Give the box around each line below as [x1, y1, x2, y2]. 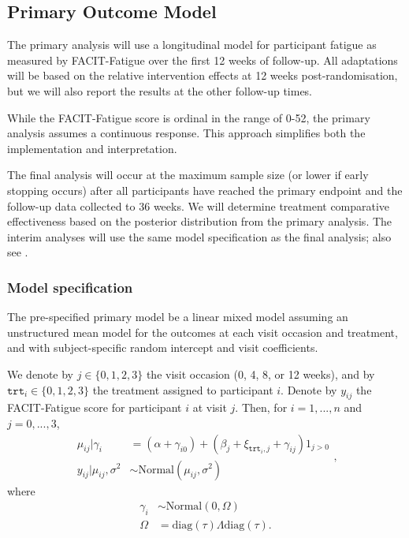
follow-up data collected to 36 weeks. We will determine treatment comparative [7, 197, 390, 214]
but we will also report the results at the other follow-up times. [7, 82, 313, 99]
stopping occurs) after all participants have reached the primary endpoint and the [7, 181, 403, 198]
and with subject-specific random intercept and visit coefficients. [7, 339, 318, 356]
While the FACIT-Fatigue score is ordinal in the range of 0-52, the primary [7, 109, 370, 125]
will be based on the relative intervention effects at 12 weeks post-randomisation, [7, 67, 398, 84]
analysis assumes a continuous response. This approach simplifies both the [7, 125, 366, 141]
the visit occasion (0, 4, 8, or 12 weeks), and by [146, 365, 375, 382]
